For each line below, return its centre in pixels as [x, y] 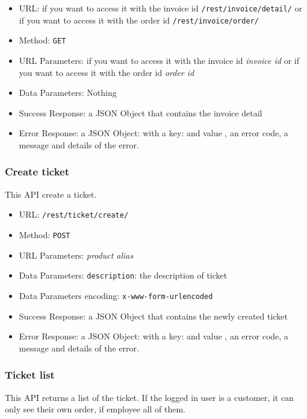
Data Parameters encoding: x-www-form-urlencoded [116, 295]
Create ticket [37, 172]
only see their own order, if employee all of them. [95, 409]
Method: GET [42, 40]
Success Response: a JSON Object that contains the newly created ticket [153, 316]
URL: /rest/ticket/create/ [74, 214]
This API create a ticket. [51, 194]
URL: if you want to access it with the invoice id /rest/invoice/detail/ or [160, 8]
